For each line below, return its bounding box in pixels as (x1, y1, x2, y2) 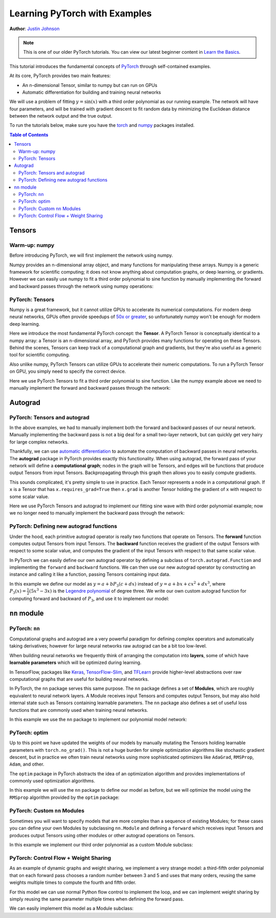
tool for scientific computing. (9, 352, 70, 358)
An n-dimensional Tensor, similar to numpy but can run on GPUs (22, 82, 158, 88)
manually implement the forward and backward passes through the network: (9, 385, 171, 391)
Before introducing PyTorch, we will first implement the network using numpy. (9, 252, 173, 258)
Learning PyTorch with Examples (9, 8, 152, 19)
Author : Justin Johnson (9, 26, 60, 32)
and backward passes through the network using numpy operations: (9, 283, 153, 289)
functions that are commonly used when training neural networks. (9, 707, 148, 713)
